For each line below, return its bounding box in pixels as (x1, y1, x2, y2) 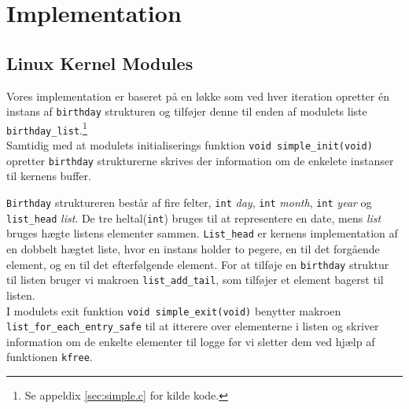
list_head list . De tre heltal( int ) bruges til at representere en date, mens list (6, 209, 381, 226)
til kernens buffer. (6, 168, 91, 184)
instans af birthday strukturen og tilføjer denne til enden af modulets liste (6, 103, 367, 120)
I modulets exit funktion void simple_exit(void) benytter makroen (6, 302, 341, 319)
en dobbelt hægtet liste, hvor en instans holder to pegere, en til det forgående (6, 241, 380, 257)
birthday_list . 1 (6, 119, 87, 138)
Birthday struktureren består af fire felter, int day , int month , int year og (6, 194, 372, 211)
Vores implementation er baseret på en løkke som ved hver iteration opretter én (6, 87, 389, 104)
